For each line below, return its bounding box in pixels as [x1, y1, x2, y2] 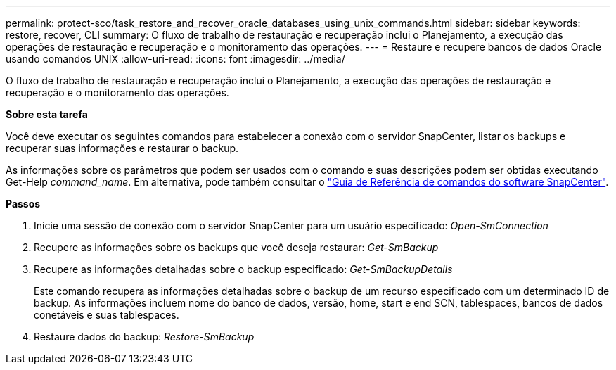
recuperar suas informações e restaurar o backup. [6, 142, 239, 154]
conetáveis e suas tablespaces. [34, 309, 179, 321]
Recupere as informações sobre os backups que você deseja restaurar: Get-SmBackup [34, 241, 439, 253]
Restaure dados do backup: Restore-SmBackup [34, 331, 255, 343]
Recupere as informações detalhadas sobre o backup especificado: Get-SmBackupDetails [34, 263, 453, 275]
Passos [6, 198, 41, 210]
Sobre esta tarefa [6, 108, 88, 120]
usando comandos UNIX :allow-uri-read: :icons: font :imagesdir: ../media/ [6, 53, 345, 65]
